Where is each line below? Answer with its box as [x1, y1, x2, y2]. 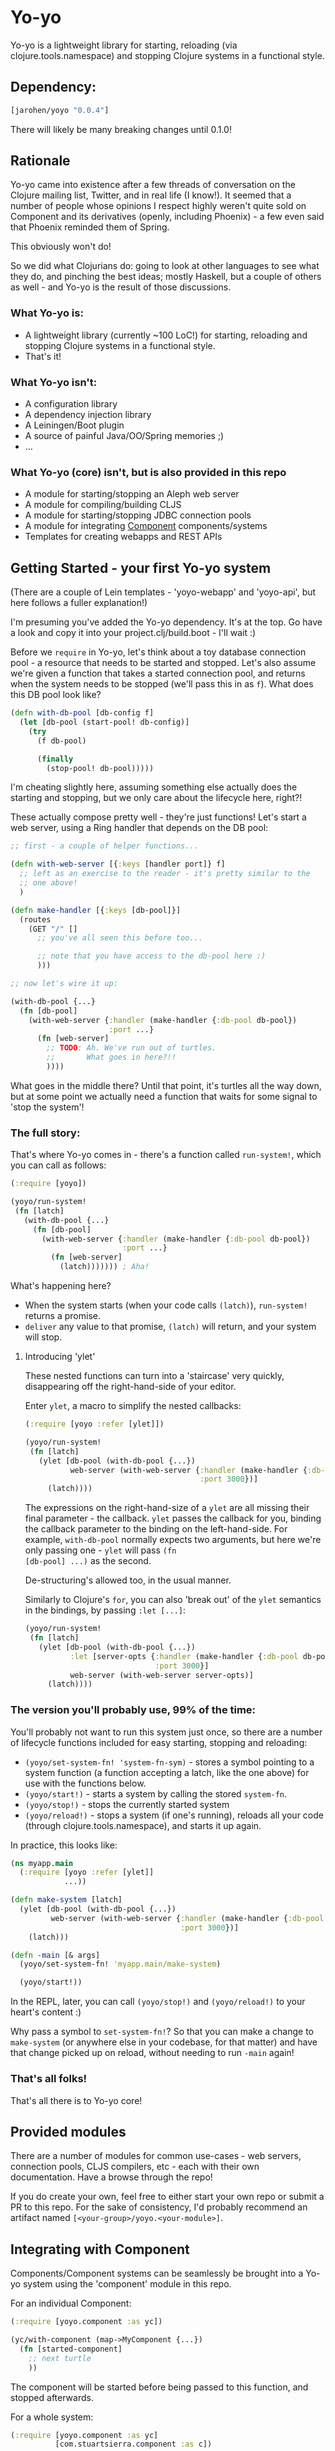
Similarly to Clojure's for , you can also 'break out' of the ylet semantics [24, 1594, 322, 1606]
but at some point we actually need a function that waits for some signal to [10, 1090, 318, 1102]
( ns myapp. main [10, 1858, 74, 1868]
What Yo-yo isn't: [10, 375, 98, 389]
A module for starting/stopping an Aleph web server [24, 488, 240, 500]
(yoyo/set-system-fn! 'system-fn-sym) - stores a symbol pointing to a [24, 1756, 315, 1768]
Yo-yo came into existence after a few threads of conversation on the [10, 179, 296, 191]
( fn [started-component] [19, 2344, 123, 2354]
